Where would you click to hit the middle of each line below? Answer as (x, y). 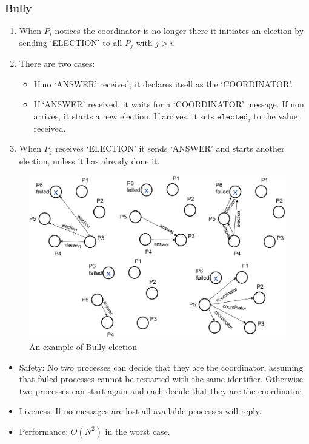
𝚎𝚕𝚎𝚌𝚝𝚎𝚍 (232, 117)
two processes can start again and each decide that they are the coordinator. (161, 390)
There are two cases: (57, 63)
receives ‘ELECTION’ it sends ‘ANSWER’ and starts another (170, 148)
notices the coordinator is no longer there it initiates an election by (179, 31)
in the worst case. (138, 431)
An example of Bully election (83, 346)
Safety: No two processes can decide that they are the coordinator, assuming (161, 367)
